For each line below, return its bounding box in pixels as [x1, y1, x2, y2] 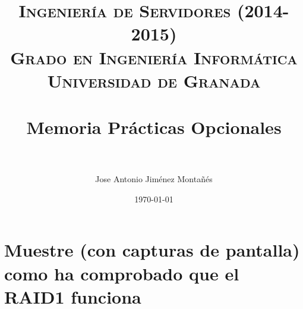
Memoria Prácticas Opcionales [26, 115, 282, 139]
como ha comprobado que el [4, 261, 239, 285]
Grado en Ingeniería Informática [10, 45, 298, 69]
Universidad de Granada [47, 68, 261, 92]
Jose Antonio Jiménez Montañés [95, 173, 213, 185]
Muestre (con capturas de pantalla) [4, 238, 300, 262]
